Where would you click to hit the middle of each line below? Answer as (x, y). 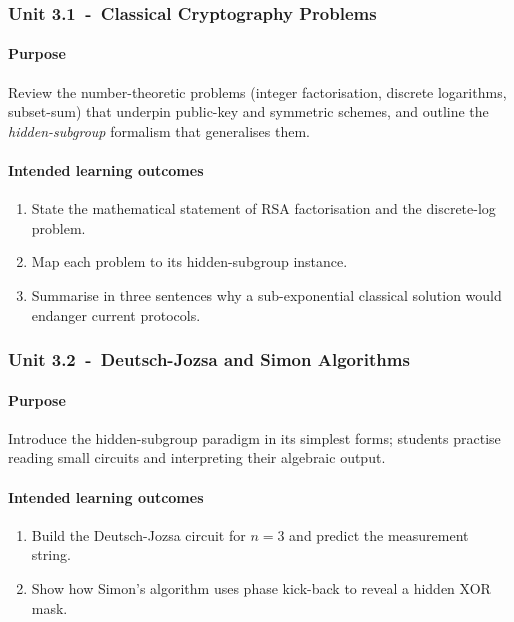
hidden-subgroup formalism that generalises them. (159, 130)
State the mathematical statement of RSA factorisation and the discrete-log (263, 208)
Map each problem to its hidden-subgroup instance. (189, 261)
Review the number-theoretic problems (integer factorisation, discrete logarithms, (257, 91)
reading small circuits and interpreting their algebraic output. (197, 457)
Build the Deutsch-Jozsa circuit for (138, 534)
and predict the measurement (379, 534)
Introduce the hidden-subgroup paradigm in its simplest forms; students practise (254, 437)
